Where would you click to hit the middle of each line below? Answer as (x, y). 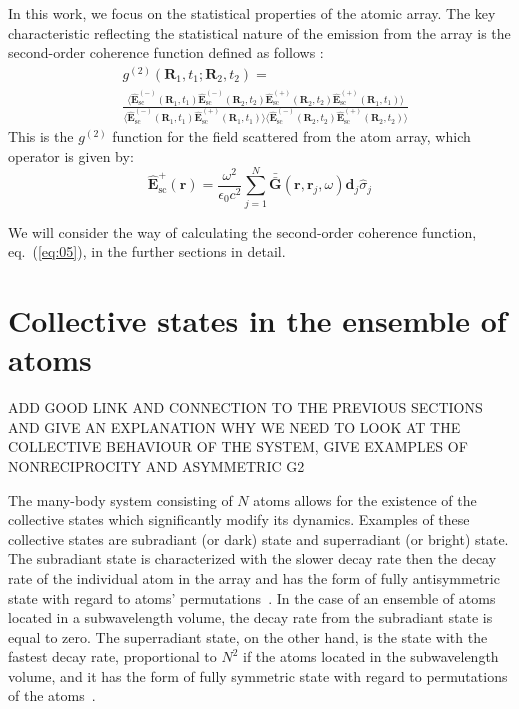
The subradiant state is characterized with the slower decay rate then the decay (252, 558)
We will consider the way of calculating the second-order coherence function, (242, 231)
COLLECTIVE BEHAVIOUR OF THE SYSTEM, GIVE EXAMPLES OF (238, 446)
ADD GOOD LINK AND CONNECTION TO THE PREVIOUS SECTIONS (245, 407)
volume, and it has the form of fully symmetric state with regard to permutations (258, 675)
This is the (41, 136)
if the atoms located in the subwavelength (370, 656)
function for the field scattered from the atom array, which (291, 136)
